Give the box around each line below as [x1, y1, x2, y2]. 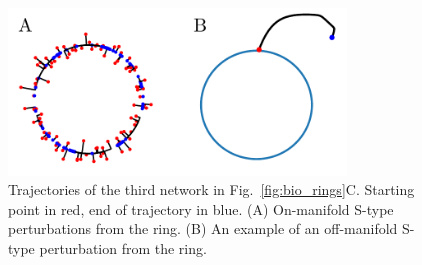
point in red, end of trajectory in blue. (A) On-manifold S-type [8, 198, 394, 219]
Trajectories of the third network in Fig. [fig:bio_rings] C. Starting [8, 179, 415, 200]
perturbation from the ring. [39, 237, 207, 258]
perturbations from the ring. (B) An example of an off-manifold [8, 218, 398, 239]
